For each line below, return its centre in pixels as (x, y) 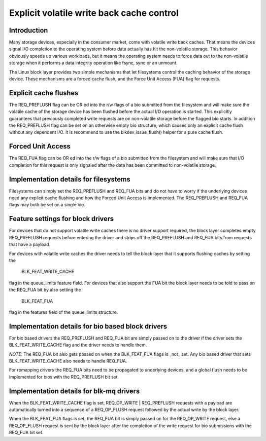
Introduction (29, 30)
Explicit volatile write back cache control (94, 13)
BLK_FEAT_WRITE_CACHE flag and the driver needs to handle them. (78, 345)
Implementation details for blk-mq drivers (74, 391)
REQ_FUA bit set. (26, 433)
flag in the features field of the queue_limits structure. (64, 312)
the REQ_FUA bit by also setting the (45, 290)
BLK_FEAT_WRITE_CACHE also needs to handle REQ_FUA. (68, 361)
